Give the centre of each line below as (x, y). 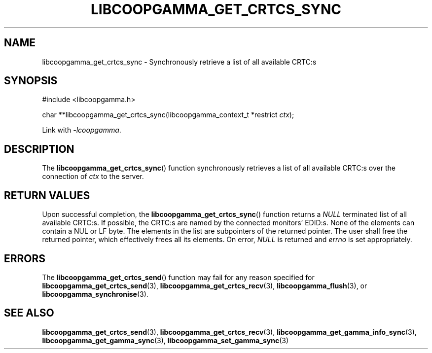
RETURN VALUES (47, 195)
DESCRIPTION (39, 149)
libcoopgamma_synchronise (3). (95, 294)
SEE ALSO (29, 313)
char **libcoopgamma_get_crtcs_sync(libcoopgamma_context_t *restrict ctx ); (168, 115)
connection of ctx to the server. (93, 176)
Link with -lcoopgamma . (82, 130)
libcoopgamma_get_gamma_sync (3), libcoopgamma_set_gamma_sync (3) (165, 340)
